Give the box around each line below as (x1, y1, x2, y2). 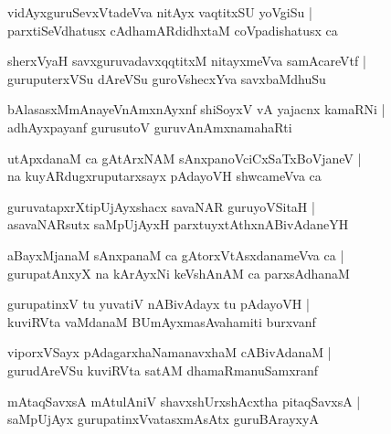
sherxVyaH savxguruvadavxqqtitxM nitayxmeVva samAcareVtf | (7, 51, 366, 70)
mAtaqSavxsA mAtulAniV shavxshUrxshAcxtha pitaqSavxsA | (7, 391, 361, 410)
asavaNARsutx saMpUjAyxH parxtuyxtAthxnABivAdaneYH (7, 215, 349, 234)
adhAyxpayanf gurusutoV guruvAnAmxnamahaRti (7, 117, 292, 136)
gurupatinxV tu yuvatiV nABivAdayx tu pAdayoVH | (7, 294, 310, 313)
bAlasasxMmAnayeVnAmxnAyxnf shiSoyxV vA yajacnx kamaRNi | (7, 100, 386, 119)
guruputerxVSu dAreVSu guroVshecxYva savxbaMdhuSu (7, 69, 326, 88)
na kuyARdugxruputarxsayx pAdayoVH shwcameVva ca (7, 166, 322, 185)
